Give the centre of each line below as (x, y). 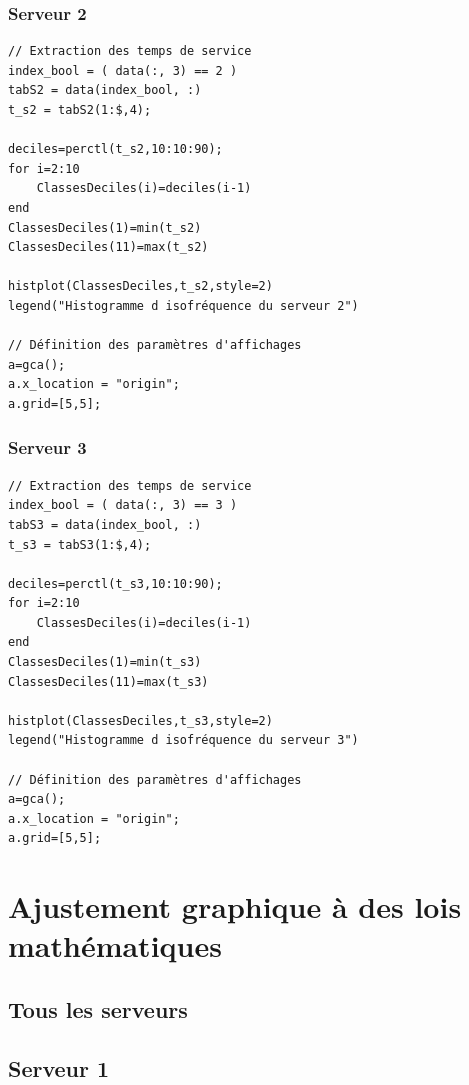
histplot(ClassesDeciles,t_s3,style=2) (140, 720)
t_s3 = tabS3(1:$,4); (80, 544)
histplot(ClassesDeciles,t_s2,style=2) (140, 286)
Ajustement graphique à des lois (235, 906)
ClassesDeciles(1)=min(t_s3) (105, 662)
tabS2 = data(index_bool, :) (105, 90)
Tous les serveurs (98, 1008)
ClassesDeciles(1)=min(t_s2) (105, 227)
